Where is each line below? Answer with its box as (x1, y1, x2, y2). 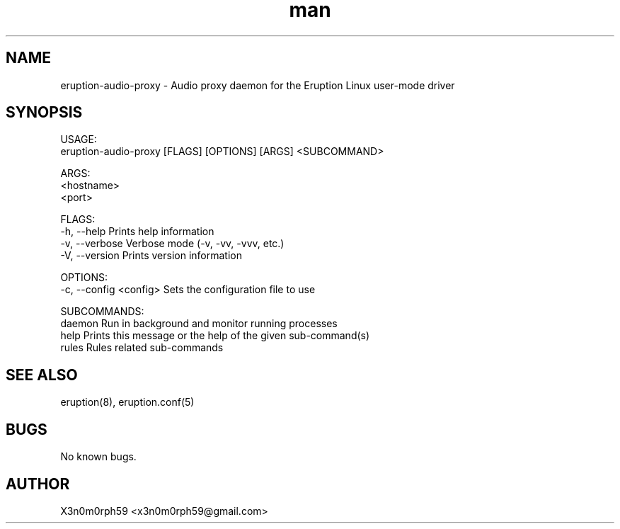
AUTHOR (6, 474, 70, 493)
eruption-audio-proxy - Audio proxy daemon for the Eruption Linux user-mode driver (60, 79, 455, 91)
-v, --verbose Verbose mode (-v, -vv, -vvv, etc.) (60, 237, 285, 250)
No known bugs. (60, 450, 137, 463)
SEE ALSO (6, 365, 78, 384)
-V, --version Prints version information (60, 249, 242, 262)
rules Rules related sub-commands (60, 341, 224, 354)
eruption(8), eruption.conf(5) (60, 396, 195, 409)
